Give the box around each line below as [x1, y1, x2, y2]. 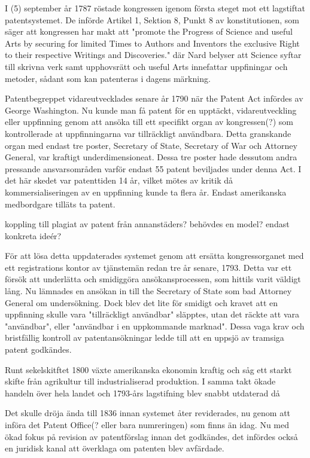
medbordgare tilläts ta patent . [5, 197, 116, 210]
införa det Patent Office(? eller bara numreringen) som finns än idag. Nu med [5, 419, 289, 430]
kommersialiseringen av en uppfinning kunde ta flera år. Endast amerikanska [5, 185, 287, 198]
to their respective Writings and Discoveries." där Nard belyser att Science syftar [5, 48, 302, 61]
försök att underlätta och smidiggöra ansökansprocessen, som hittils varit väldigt [5, 273, 301, 285]
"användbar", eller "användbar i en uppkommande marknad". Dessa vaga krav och [5, 319, 305, 332]
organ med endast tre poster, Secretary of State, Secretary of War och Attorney [5, 139, 297, 151]
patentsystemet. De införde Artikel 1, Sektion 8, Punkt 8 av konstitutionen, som [5, 13, 299, 26]
